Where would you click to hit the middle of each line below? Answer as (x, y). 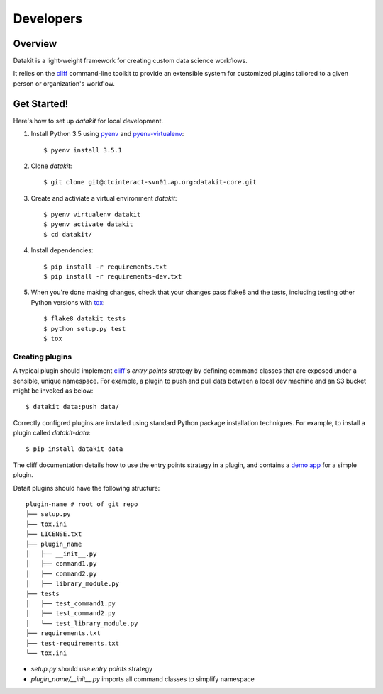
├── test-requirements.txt (73, 643)
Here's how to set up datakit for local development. (88, 121)
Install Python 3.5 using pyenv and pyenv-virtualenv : (107, 134)
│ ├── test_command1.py (71, 603)
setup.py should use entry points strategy (91, 669)
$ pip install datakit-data (74, 449)
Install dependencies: (62, 250)
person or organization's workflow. (64, 83)
